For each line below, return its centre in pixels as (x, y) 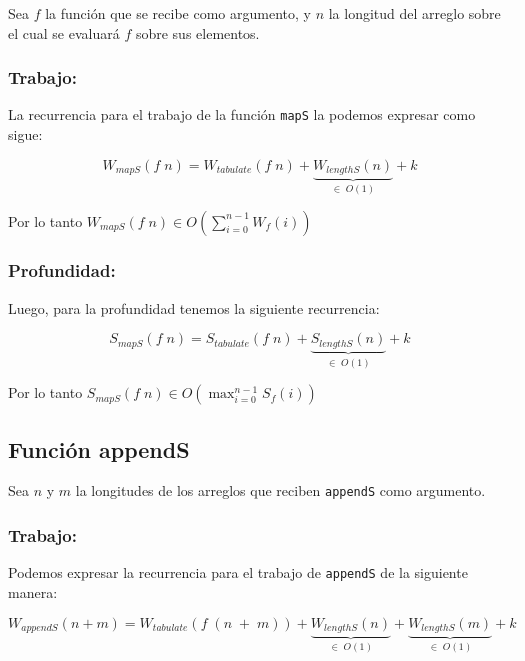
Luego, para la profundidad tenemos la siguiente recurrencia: (194, 307)
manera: (33, 591)
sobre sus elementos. (197, 32)
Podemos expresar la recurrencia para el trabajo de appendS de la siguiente (238, 572)
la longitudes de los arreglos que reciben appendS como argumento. (280, 490)
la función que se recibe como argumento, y (178, 13)
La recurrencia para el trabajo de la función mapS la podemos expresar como (242, 114)
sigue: (25, 134)
